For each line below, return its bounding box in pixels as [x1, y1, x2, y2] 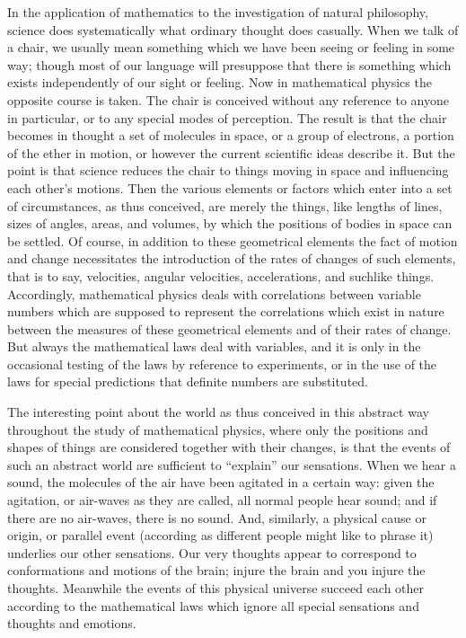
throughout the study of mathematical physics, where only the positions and [7, 420, 428, 439]
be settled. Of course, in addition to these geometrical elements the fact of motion [7, 231, 458, 250]
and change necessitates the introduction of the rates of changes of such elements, [7, 249, 456, 268]
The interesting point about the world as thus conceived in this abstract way [7, 403, 429, 421]
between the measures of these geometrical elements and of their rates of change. [7, 319, 452, 338]
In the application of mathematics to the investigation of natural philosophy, [7, 3, 428, 21]
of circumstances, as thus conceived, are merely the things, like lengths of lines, [7, 196, 443, 215]
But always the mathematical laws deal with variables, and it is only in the [7, 337, 421, 356]
